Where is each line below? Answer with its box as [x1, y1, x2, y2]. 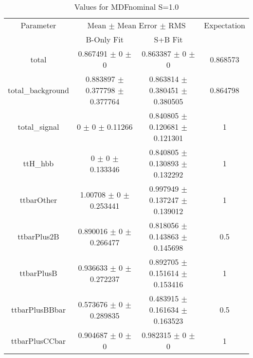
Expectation [204, 20, 245, 31]
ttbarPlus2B [18, 231, 59, 242]
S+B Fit [154, 34, 183, 45]
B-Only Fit [86, 34, 124, 45]
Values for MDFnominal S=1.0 [74, 1, 179, 12]
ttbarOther [19, 194, 57, 205]
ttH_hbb [23, 158, 54, 169]
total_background [8, 84, 69, 96]
